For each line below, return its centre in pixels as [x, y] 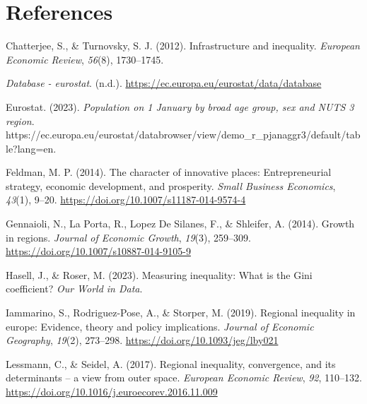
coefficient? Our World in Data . [74, 289]
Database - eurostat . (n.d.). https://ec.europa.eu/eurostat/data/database [164, 83]
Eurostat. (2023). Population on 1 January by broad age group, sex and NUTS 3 [180, 106]
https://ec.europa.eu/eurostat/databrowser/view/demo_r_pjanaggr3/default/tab [183, 135]
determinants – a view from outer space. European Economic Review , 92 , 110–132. [184, 378]
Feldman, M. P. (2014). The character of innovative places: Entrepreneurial [169, 172]
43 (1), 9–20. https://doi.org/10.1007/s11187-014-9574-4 [126, 200]
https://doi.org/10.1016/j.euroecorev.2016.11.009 [112, 391]
